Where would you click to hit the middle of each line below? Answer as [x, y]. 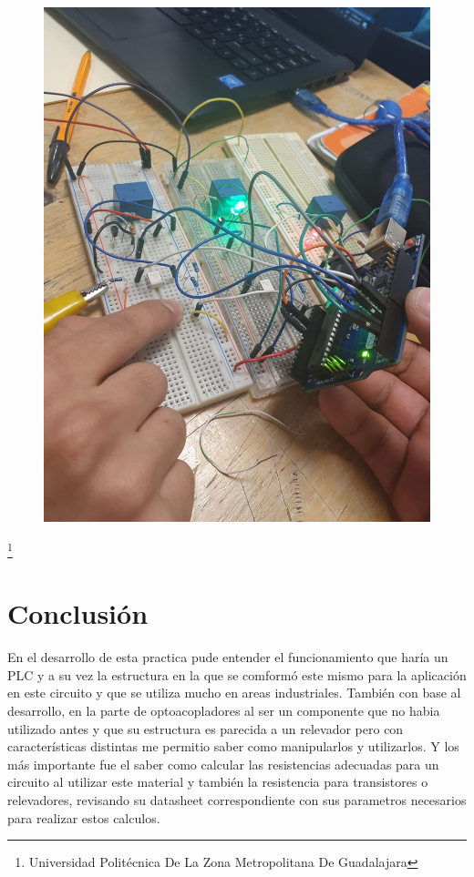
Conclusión [78, 613]
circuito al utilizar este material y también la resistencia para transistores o [218, 782]
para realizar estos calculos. [84, 817]
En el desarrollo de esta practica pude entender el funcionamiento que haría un [228, 657]
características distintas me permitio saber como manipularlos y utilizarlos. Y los [233, 746]
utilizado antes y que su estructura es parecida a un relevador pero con [206, 728]
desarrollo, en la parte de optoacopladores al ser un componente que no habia [224, 711]
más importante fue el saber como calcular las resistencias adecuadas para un [223, 764]
